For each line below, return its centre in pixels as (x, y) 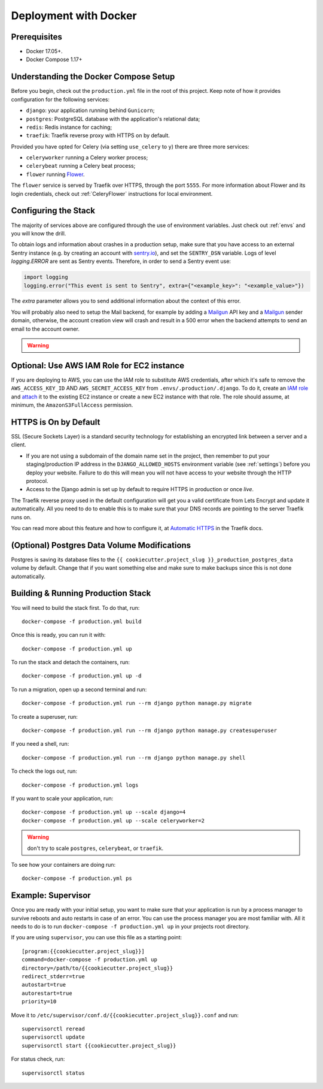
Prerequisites (36, 37)
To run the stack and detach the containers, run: (71, 663)
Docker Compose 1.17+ (54, 59)
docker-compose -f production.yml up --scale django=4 (104, 812)
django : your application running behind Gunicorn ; (90, 110)
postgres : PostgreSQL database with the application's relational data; (113, 119)
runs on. (21, 517)
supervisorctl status (53, 1073)
